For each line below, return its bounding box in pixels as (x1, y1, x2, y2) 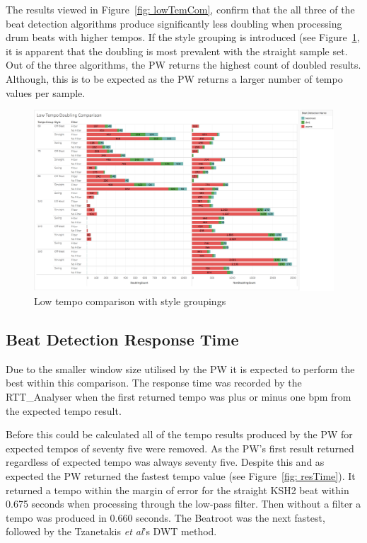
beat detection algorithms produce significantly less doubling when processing (6, 16, 342, 30)
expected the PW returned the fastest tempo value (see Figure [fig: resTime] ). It (6, 469, 356, 483)
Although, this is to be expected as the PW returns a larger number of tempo (6, 71, 343, 86)
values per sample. (6, 85, 86, 100)
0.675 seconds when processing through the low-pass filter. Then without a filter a (6, 496, 361, 511)
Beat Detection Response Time (6, 328, 239, 350)
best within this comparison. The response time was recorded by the (6, 375, 302, 390)
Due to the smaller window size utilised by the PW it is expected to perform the (6, 361, 355, 376)
